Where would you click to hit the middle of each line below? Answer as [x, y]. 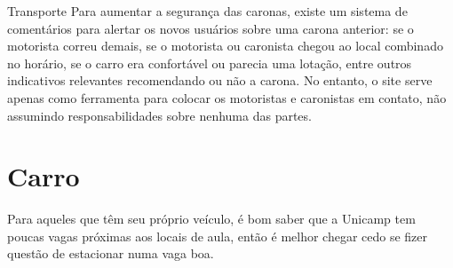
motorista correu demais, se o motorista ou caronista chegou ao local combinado [225, 46]
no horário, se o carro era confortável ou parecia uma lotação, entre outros [210, 63]
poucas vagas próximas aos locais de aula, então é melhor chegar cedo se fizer [218, 236]
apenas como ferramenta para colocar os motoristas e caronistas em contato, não [227, 97]
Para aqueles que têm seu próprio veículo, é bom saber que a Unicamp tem [211, 219]
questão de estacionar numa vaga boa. [111, 253]
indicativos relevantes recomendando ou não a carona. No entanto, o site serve [220, 80]
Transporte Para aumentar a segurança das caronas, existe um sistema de [207, 11]
